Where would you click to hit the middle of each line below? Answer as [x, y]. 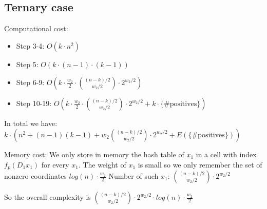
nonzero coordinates [35, 176]
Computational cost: [36, 28]
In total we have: [31, 123]
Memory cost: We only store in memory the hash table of [94, 154]
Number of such [133, 176]
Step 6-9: [30, 82]
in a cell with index [226, 154]
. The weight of [102, 164]
